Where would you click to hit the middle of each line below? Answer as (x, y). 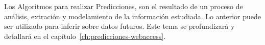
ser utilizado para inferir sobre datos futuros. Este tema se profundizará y (119, 26)
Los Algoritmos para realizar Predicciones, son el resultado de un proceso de (124, 6)
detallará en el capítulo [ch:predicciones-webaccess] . (85, 36)
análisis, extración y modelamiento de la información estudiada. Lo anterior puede (133, 16)
